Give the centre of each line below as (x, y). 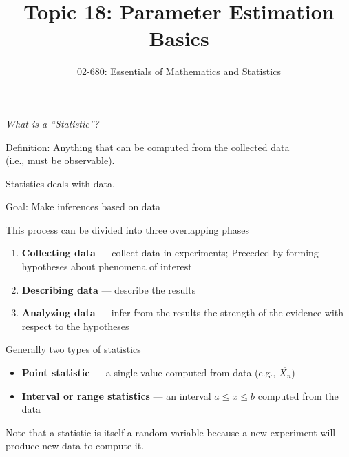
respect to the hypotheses (75, 326)
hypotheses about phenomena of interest (107, 266)
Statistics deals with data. (60, 183)
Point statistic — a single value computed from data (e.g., (149, 373)
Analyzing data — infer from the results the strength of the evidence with (183, 313)
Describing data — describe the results (109, 289)
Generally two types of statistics (73, 349)
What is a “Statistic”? (52, 123)
